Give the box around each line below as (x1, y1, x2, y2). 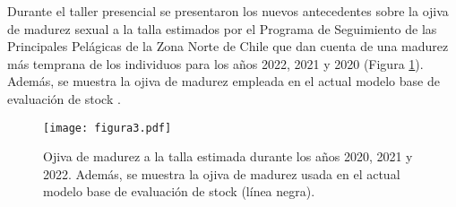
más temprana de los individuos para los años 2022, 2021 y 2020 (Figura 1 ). (7, 54, 424, 73)
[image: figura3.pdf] (43, 121, 172, 134)
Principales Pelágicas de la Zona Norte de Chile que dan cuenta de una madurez (7, 37, 449, 56)
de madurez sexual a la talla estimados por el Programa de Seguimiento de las (7, 19, 437, 38)
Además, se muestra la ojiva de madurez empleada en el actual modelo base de (7, 72, 440, 91)
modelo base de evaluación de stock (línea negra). (43, 182, 315, 201)
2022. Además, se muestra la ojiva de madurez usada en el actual (43, 164, 400, 183)
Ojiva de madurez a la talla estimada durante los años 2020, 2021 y (43, 147, 413, 166)
